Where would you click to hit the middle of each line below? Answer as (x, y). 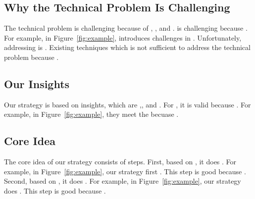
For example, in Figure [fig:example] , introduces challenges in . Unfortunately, (123, 37)
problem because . (31, 57)
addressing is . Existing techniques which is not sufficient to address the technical (127, 47)
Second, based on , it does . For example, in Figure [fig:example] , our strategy (123, 181)
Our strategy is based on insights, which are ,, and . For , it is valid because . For (127, 104)
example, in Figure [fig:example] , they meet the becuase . (91, 114)
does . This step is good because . (55, 190)
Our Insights (37, 83)
